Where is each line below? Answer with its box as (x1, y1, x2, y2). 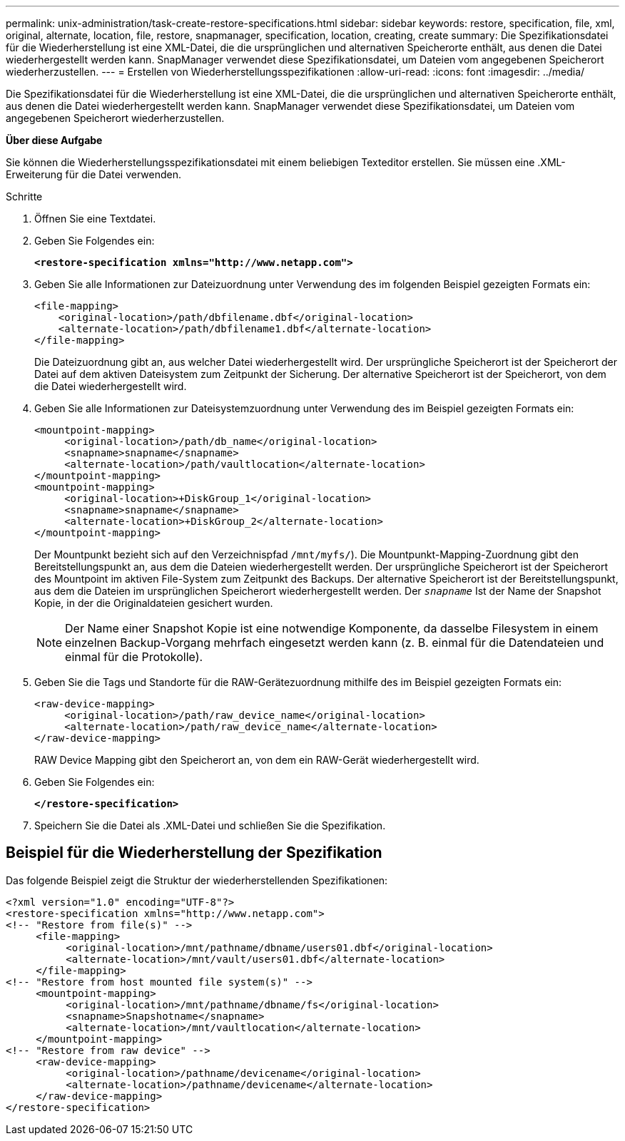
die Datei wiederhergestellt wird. (34, 380, 187, 392)
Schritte (6, 190, 43, 203)
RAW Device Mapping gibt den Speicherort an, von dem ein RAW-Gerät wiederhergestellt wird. (34, 754, 479, 766)
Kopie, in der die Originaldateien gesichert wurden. (34, 597, 273, 609)
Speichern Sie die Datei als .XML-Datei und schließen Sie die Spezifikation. (34, 819, 386, 832)
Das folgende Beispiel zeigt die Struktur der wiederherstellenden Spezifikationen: (6, 874, 388, 886)
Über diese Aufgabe (6, 134, 103, 146)
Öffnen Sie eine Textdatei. (34, 213, 156, 225)
